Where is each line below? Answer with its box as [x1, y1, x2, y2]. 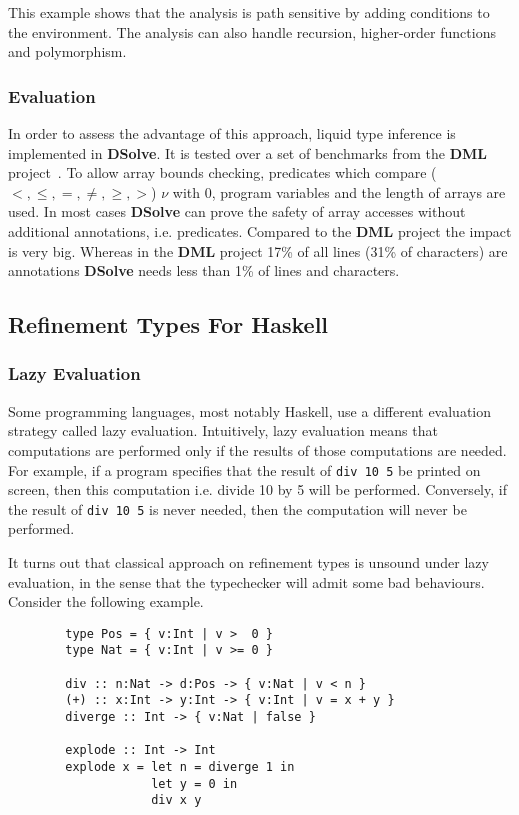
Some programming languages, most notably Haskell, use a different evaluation [8, 400, 492, 421]
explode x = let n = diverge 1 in [65, 760, 295, 775]
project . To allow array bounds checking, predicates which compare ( [8, 162, 437, 183]
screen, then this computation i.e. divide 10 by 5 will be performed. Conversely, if [8, 479, 507, 500]
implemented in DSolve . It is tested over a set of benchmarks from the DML [8, 142, 487, 163]
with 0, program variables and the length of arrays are [172, 181, 506, 202]
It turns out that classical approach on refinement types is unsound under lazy [8, 552, 489, 573]
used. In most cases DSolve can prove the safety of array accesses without [8, 201, 466, 222]
